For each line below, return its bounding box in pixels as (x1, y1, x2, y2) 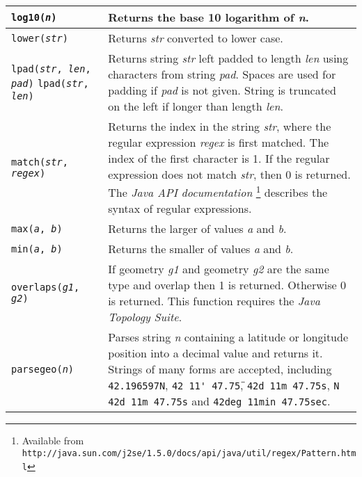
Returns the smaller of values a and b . (108, 241, 294, 257)
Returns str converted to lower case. (108, 30, 283, 46)
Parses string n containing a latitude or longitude (108, 329, 349, 346)
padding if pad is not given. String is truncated (108, 82, 336, 98)
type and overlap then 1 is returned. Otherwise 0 (108, 277, 346, 293)
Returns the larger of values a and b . (108, 220, 287, 237)
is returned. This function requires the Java (108, 293, 320, 309)
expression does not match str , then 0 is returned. (108, 166, 351, 182)
